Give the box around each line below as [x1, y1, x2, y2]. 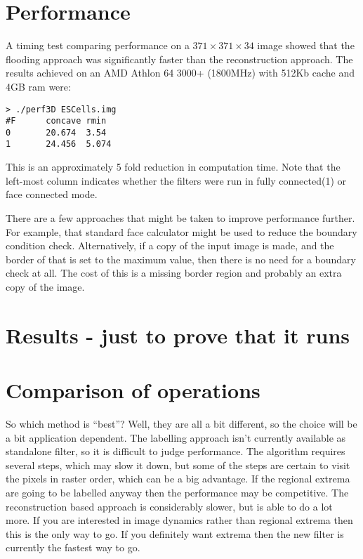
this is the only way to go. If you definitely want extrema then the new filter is [6, 526, 344, 541]
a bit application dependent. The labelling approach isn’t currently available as [6, 430, 346, 445]
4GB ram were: [6, 79, 71, 93]
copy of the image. [6, 279, 85, 294]
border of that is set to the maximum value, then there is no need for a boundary [6, 251, 356, 266]
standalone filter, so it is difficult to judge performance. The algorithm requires [6, 444, 345, 459]
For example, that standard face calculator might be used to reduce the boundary [6, 224, 357, 239]
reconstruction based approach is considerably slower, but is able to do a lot [6, 499, 333, 513]
